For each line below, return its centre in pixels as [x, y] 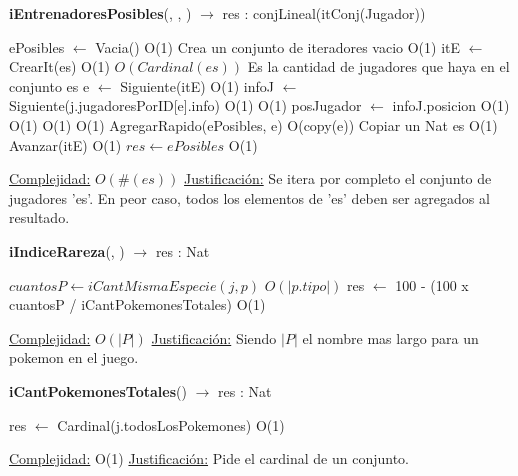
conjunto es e [49, 85]
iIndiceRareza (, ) [67, 250]
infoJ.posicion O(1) [451, 105]
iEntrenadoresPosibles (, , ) [100, 13]
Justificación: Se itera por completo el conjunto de [338, 178]
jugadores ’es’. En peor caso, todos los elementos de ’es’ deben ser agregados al [249, 197]
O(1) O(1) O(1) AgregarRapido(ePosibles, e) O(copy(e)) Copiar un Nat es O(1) [253, 124]
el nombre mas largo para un [390, 337]
